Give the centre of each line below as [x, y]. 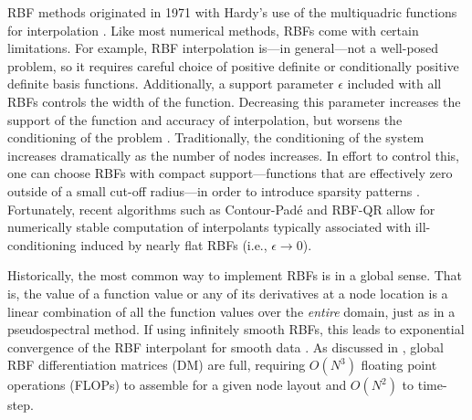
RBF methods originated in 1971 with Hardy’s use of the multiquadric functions [232, 12]
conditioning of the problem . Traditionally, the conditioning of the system [216, 137]
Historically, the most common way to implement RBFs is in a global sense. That [235, 275]
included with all [394, 84]
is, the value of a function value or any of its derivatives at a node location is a [228, 293]
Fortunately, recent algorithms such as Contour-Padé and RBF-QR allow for [221, 209]
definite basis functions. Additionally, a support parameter [171, 84]
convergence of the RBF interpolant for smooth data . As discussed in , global [226, 346]
